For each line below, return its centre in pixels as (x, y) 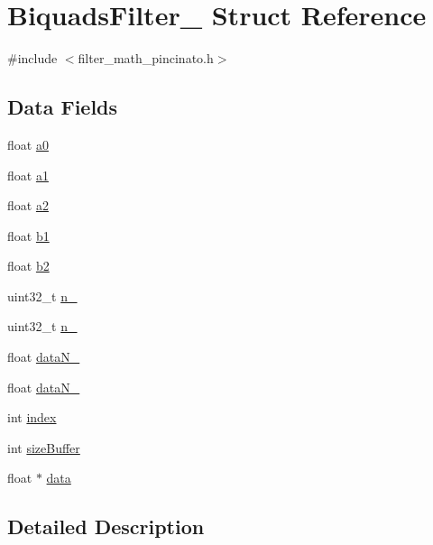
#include (32, 58)
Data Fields (63, 107)
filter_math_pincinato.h (146, 58)
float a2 (28, 205)
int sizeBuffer (44, 447)
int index (32, 417)
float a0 (28, 144)
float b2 (28, 266)
